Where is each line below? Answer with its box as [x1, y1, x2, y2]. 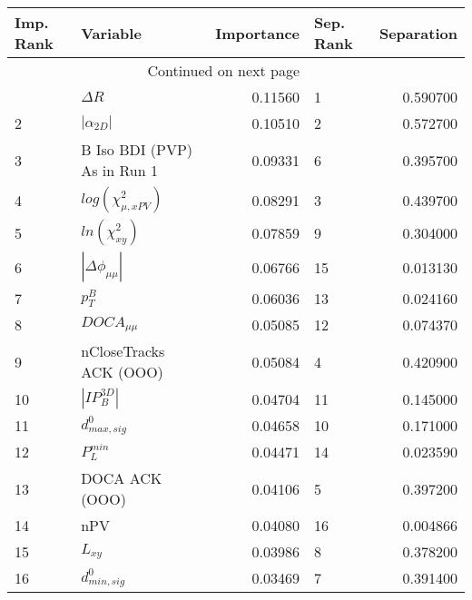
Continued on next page [147, 60, 300, 81]
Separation [379, 22, 457, 44]
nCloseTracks [81, 340, 165, 361]
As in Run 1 [81, 160, 158, 181]
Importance [215, 22, 300, 44]
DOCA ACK [81, 467, 162, 488]
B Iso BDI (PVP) [81, 139, 193, 160]
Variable [81, 22, 142, 44]
